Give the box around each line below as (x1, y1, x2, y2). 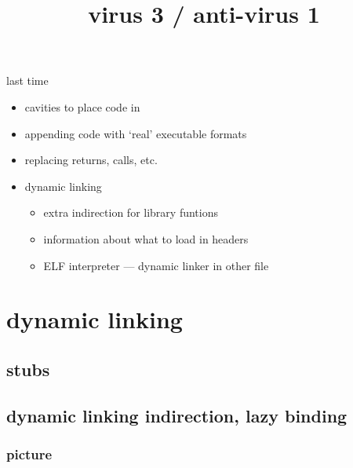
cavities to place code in (24, 98, 140, 115)
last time (6, 72, 49, 89)
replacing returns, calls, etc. (24, 152, 158, 168)
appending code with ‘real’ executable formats (24, 125, 247, 141)
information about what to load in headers (43, 230, 249, 247)
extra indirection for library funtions (43, 204, 218, 221)
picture (6, 444, 53, 463)
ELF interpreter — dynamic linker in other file (43, 257, 269, 273)
